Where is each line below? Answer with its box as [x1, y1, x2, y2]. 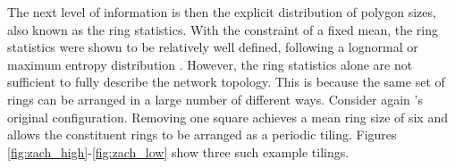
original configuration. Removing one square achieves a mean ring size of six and [7, 107, 448, 126]
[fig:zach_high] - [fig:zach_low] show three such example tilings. [7, 142, 350, 161]
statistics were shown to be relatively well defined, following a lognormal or [7, 38, 418, 56]
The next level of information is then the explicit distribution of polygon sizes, [7, 3, 436, 21]
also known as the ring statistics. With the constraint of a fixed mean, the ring [7, 20, 439, 38]
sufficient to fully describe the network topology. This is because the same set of [7, 72, 445, 91]
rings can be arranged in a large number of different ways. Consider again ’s [7, 89, 423, 108]
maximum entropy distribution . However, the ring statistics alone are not [7, 55, 413, 73]
